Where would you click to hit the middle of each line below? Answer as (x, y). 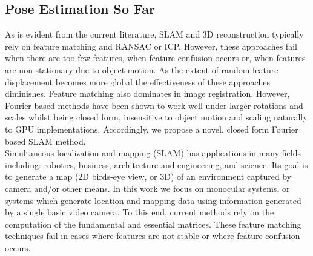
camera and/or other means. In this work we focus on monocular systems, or (147, 188)
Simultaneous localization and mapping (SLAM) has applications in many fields (153, 153)
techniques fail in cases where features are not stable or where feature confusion (153, 236)
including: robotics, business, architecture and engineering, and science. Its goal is (156, 164)
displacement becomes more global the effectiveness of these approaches (137, 81)
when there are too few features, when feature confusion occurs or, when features (155, 58)
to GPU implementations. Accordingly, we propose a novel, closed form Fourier (152, 129)
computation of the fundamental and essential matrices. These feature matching (153, 224)
